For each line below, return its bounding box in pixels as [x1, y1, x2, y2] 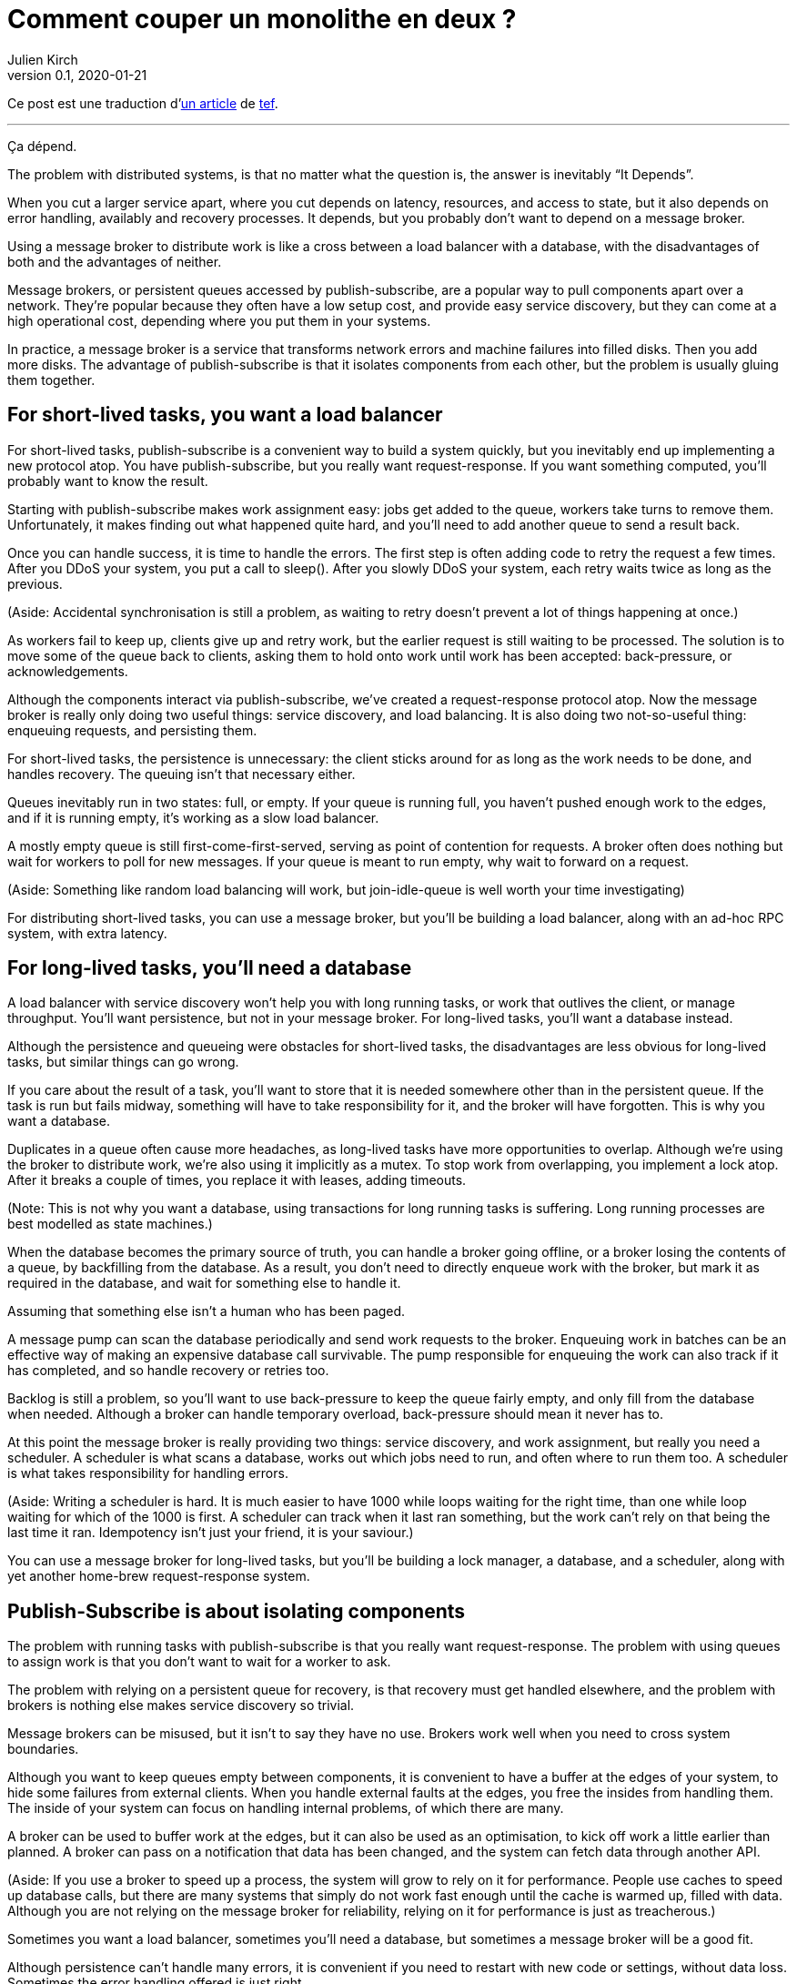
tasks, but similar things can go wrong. [7, 1054, 239, 1070]
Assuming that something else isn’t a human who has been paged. [7, 1303, 406, 1320]
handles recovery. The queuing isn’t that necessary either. [7, 765, 356, 782]
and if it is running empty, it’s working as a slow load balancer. [7, 809, 379, 825]
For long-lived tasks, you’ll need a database [7, 957, 412, 980]
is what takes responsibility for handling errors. [7, 1465, 288, 1482]
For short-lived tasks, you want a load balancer [7, 403, 443, 427]
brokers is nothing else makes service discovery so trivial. [7, 1697, 355, 1714]
